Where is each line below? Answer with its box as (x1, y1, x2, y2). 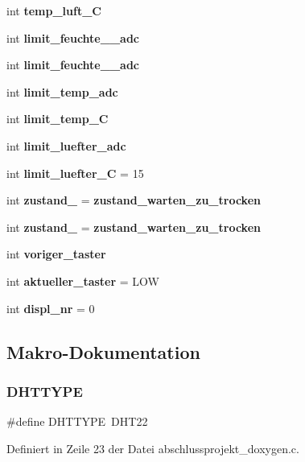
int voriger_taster (6, 245, 106, 262)
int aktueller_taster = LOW (6, 272, 159, 289)
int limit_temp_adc (6, 83, 118, 100)
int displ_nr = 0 (6, 299, 95, 316)
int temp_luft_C (6, 2, 101, 19)
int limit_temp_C (6, 110, 109, 127)
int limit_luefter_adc (6, 137, 126, 154)
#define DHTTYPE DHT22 (6, 413, 148, 430)
